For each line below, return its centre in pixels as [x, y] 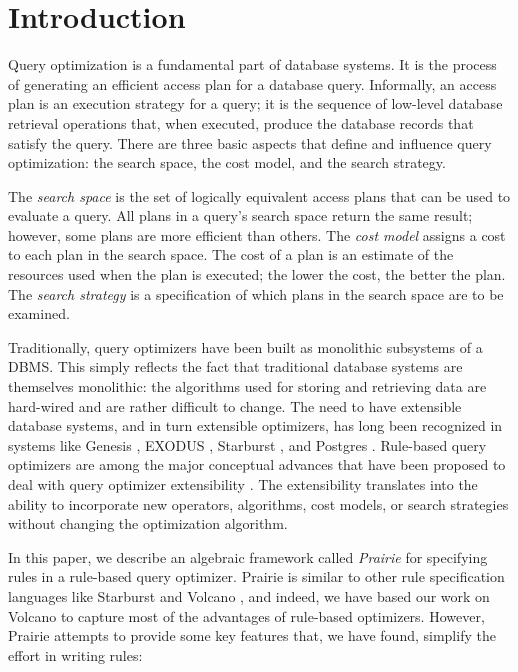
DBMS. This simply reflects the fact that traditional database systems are [235, 366]
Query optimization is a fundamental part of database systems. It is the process [252, 64]
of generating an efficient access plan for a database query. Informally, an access [252, 83]
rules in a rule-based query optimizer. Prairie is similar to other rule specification [256, 576]
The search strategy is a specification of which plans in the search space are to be [256, 293]
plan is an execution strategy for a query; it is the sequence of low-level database [255, 103]
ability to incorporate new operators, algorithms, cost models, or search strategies [258, 503]
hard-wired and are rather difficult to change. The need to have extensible [235, 405]
